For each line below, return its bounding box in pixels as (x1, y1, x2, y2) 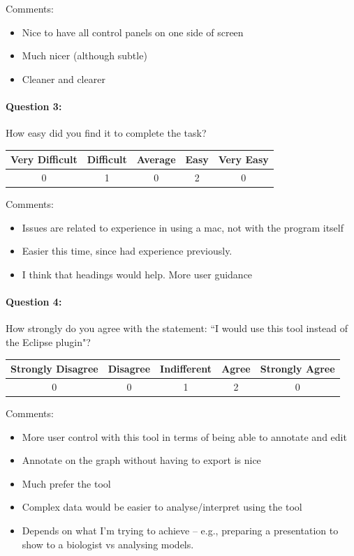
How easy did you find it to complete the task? (6, 126, 207, 140)
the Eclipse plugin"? (6, 334, 91, 349)
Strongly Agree (260, 361, 335, 376)
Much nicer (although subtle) (22, 48, 147, 63)
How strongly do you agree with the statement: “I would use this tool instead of (6, 321, 348, 336)
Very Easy (218, 152, 269, 167)
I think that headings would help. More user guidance (22, 266, 253, 281)
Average (136, 152, 176, 167)
